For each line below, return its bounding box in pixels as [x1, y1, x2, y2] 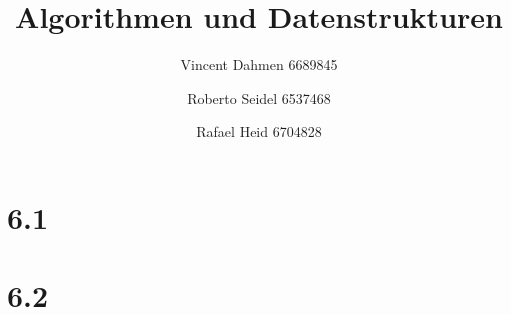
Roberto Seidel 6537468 [187, 87, 331, 108]
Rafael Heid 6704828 [196, 121, 322, 142]
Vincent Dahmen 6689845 [180, 54, 338, 75]
